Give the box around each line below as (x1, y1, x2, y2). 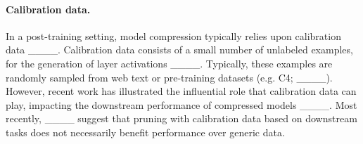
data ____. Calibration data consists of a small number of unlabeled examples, (6, 42, 353, 57)
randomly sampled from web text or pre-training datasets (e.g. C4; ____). (6, 70, 333, 84)
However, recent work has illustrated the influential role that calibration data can (6, 84, 357, 98)
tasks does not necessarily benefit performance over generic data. (6, 124, 285, 139)
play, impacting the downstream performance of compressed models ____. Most (6, 97, 357, 112)
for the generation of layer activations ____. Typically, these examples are (6, 55, 333, 70)
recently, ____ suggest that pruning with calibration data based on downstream (6, 111, 357, 126)
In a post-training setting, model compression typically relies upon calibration (6, 28, 341, 43)
